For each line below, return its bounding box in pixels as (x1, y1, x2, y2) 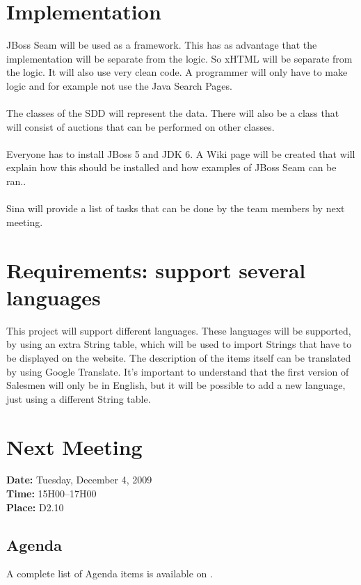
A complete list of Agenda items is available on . (6, 566, 213, 581)
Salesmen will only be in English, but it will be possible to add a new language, (6, 378, 346, 392)
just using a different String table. (6, 391, 151, 406)
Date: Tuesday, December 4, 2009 (6, 472, 152, 487)
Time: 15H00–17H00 (6, 486, 97, 501)
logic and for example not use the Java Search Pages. (6, 78, 232, 93)
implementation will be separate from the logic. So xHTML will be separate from (6, 51, 353, 65)
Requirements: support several (6, 255, 306, 284)
